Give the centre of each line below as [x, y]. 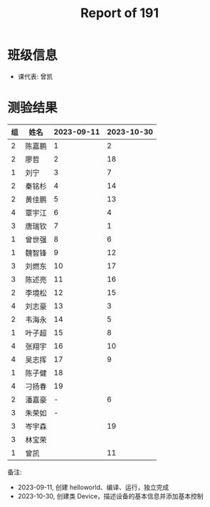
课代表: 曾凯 [35, 76]
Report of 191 [120, 13]
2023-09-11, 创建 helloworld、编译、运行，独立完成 [93, 487]
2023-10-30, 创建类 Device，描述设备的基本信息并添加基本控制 [111, 496]
